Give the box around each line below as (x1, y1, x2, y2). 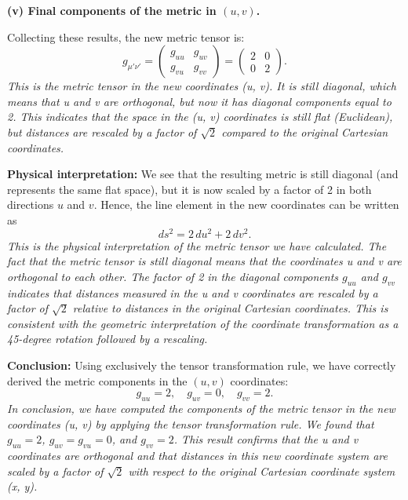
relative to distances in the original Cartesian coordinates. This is (72, 300, 388, 316)
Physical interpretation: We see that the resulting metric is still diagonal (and (7, 166, 399, 182)
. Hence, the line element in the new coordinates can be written (93, 196, 399, 213)
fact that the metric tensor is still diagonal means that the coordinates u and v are (7, 253, 402, 269)
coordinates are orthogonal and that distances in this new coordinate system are (7, 447, 388, 463)
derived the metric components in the (7, 372, 188, 389)
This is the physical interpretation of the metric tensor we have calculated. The (7, 237, 387, 254)
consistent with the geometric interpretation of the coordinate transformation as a (7, 315, 399, 331)
